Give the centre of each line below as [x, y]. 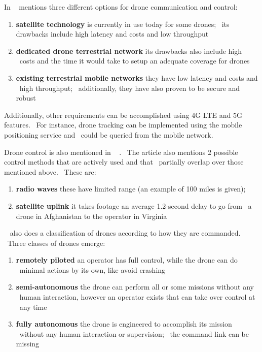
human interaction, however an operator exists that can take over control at [137, 297]
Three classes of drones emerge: [56, 243]
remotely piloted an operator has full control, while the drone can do [127, 260]
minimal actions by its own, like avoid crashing [92, 269]
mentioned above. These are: [50, 171]
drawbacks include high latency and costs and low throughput [112, 34]
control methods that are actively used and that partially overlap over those [124, 162]
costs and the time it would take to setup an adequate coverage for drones [135, 61]
